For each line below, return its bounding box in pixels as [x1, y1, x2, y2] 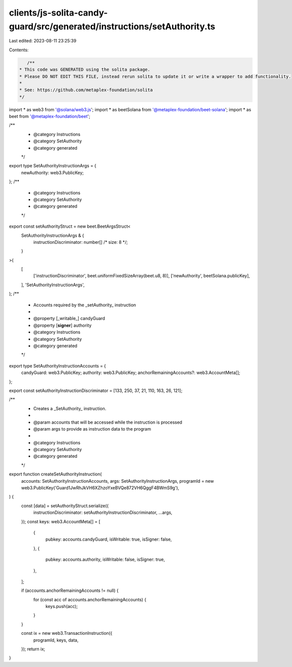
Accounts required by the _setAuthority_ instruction [33, 302, 136, 308]
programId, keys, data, [33, 637, 79, 643]
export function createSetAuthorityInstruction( [9, 471, 102, 477]
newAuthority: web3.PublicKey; [21, 170, 84, 176]
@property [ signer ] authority [33, 322, 92, 328]
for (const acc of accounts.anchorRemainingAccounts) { [33, 596, 146, 602]
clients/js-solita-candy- [9, 7, 108, 18]
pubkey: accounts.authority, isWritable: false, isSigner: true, [45, 556, 165, 563]
